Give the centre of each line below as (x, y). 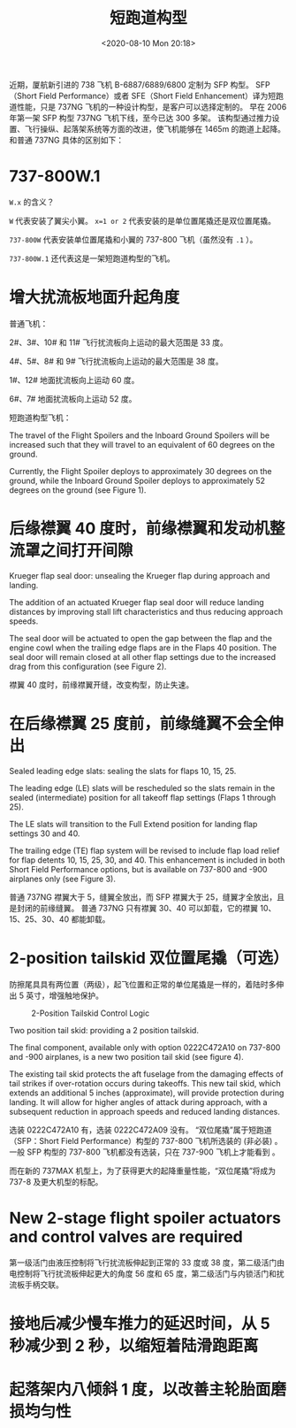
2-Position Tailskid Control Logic (91, 1013)
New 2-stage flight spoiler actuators (145, 1218)
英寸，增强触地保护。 (65, 995)
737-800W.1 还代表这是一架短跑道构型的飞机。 (92, 258)
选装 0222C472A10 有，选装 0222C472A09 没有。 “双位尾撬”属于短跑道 (140, 1130)
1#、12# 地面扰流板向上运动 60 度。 (74, 380)
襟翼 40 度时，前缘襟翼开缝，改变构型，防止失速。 (102, 684)
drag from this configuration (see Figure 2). (88, 666)
